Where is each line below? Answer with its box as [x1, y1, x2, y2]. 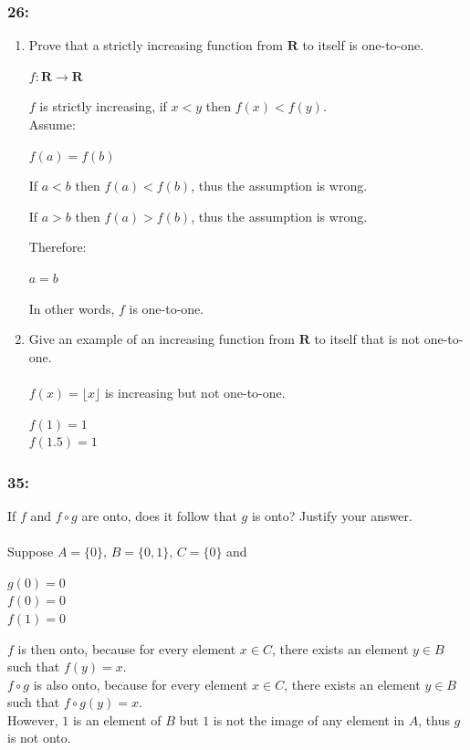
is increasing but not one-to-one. [104, 382, 286, 401]
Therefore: [28, 237, 87, 256]
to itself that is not [314, 329, 421, 349]
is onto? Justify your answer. [251, 505, 413, 525]
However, [7, 710, 58, 729]
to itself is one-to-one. [302, 36, 424, 55]
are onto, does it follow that [81, 505, 237, 525]
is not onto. [7, 728, 71, 747]
